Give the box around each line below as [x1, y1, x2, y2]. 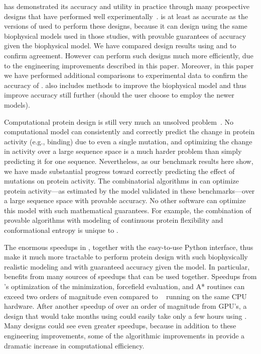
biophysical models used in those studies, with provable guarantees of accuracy [4, 30, 246, 41]
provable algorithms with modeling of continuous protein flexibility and [4, 215, 223, 225]
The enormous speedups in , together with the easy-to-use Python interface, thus [4, 241, 253, 252]
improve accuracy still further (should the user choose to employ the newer [4, 90, 234, 100]
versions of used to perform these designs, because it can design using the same [4, 21, 247, 31]
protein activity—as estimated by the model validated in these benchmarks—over [4, 185, 255, 196]
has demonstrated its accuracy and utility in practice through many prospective [4, 1, 249, 11]
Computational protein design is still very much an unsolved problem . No [4, 116, 234, 127]
